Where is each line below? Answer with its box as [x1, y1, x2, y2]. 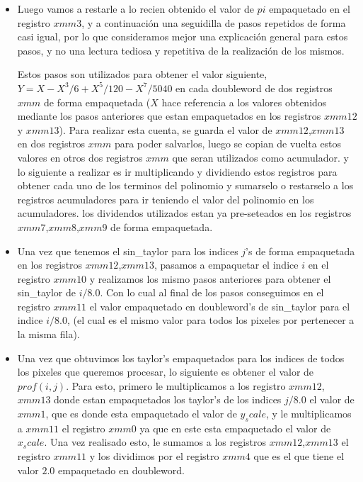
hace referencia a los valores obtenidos [161, 94, 327, 109]
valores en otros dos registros [17, 150, 143, 164]
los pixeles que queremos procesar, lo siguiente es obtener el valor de [17, 364, 314, 379]
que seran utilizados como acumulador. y [172, 150, 349, 164]
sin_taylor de [17, 285, 76, 300]
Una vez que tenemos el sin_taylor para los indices [17, 243, 238, 258]
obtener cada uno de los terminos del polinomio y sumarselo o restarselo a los [17, 178, 354, 193]
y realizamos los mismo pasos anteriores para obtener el [89, 271, 331, 286]
